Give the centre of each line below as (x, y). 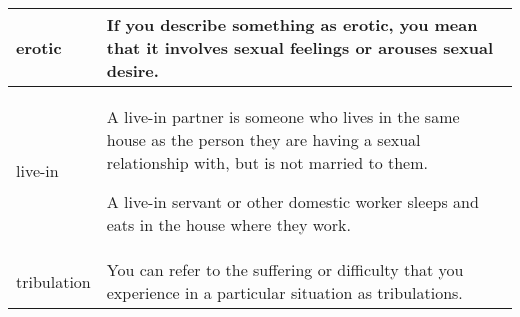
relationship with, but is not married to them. (267, 162)
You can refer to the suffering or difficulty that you (285, 269)
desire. (132, 70)
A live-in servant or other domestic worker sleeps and (292, 201)
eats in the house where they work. (229, 224)
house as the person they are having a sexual (263, 139)
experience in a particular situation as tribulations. (284, 292)
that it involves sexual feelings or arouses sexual (300, 47)
